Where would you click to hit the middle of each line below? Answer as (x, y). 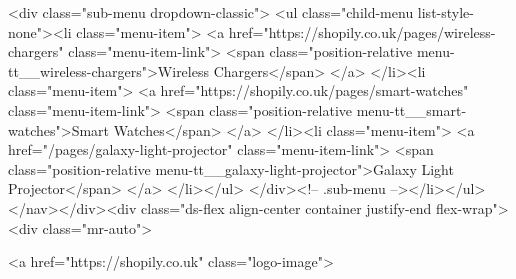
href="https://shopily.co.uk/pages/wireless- (362, 31)
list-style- (445, 12)
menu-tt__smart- (411, 109)
